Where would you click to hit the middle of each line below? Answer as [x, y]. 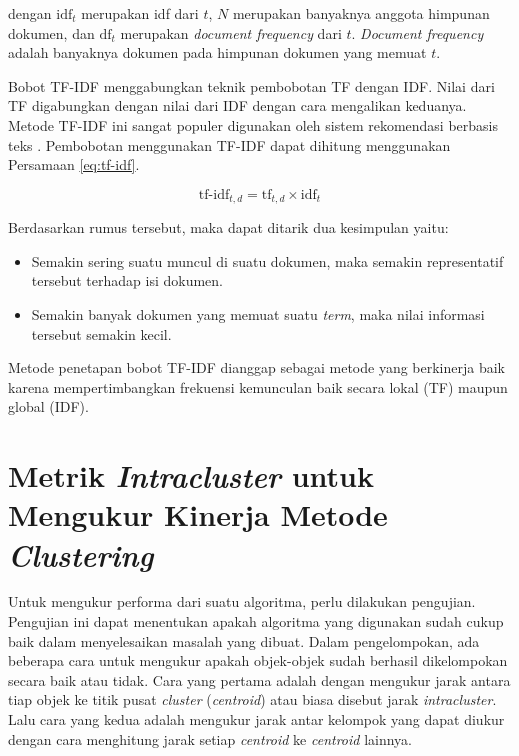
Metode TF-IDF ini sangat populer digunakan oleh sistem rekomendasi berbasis [253, 124]
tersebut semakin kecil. [101, 333]
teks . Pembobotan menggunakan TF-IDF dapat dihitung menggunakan [229, 144]
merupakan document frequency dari [231, 32]
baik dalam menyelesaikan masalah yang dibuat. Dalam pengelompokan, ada [244, 640]
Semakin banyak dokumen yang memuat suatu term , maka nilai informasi [258, 313]
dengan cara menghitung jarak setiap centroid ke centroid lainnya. [210, 738]
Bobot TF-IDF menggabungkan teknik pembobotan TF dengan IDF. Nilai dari [251, 85]
